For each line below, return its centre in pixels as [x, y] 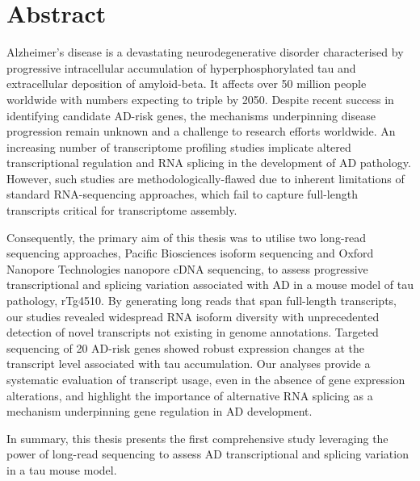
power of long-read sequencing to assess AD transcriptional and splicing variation [208, 454]
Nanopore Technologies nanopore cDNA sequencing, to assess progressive [187, 268]
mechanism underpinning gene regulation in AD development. [160, 411]
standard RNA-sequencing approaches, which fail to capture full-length [182, 194]
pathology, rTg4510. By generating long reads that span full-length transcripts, [202, 301]
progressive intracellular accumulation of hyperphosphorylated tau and [181, 67]
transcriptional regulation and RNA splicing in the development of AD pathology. [209, 163]
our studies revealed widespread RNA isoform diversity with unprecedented [193, 316]
